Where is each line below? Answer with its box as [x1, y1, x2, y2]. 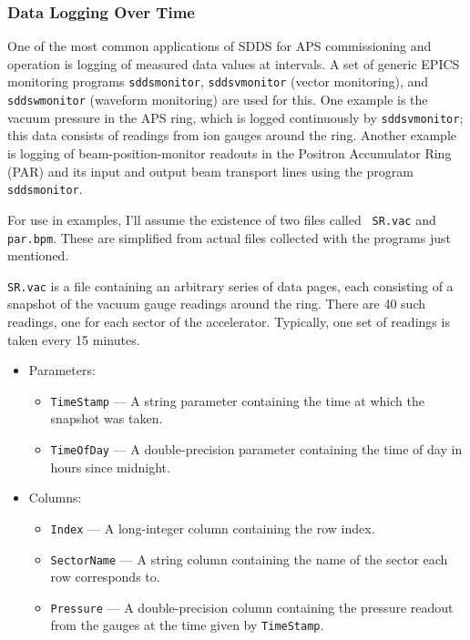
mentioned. [7, 246, 69, 265]
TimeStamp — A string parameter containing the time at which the [50, 391, 424, 410]
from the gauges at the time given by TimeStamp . [50, 615, 324, 635]
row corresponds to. [50, 567, 160, 586]
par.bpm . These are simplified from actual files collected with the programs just [7, 228, 451, 247]
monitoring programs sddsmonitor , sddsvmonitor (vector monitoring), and [7, 72, 429, 91]
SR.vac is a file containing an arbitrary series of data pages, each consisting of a [7, 276, 454, 295]
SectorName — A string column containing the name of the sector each [50, 549, 448, 568]
